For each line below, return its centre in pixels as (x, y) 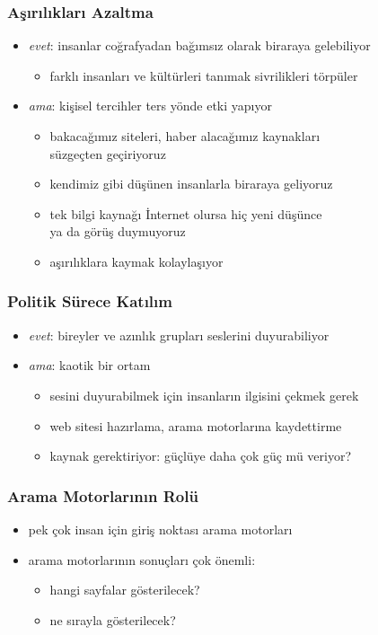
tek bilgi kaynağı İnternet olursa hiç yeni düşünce (186, 213)
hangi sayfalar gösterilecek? (125, 590)
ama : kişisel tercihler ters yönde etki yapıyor (150, 106)
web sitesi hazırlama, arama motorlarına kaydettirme (196, 425)
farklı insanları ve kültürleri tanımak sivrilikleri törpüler (204, 75)
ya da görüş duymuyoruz (118, 231)
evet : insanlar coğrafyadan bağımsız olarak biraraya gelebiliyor (199, 45)
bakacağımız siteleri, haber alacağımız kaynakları (185, 136)
